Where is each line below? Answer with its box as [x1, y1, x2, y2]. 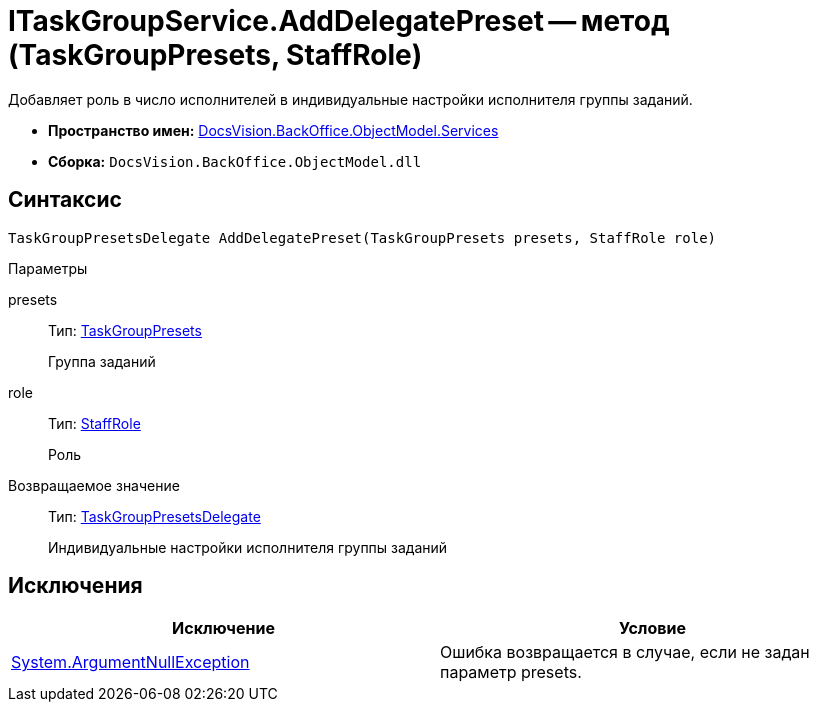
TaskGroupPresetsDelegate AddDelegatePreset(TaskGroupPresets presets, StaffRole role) [8, 229, 717, 246]
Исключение [172, 618, 275, 639]
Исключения [8, 573, 143, 599]
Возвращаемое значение [8, 476, 180, 494]
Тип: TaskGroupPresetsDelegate [48, 507, 261, 525]
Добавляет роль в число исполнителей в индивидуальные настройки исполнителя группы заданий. [8, 90, 693, 108]
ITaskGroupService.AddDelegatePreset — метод [8, 4, 670, 38]
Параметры [8, 259, 88, 277]
